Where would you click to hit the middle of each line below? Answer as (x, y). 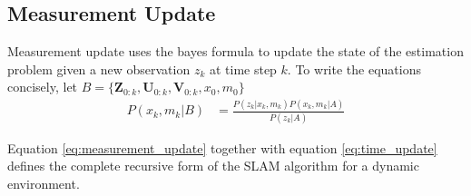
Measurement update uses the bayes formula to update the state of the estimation (235, 51)
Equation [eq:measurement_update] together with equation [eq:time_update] (222, 147)
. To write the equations (354, 69)
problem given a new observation (99, 69)
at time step (243, 69)
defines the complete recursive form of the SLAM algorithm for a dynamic (213, 166)
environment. (44, 183)
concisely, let (43, 87)
